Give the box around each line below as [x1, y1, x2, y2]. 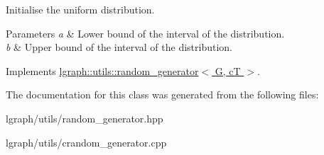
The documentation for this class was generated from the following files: [6, 87, 319, 102]
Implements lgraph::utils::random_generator [6, 63, 199, 78]
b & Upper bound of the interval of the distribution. [6, 40, 232, 54]
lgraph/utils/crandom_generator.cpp [6, 134, 167, 149]
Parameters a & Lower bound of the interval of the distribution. [6, 25, 285, 40]
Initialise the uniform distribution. [6, 2, 155, 16]
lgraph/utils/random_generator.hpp [6, 110, 163, 125]
